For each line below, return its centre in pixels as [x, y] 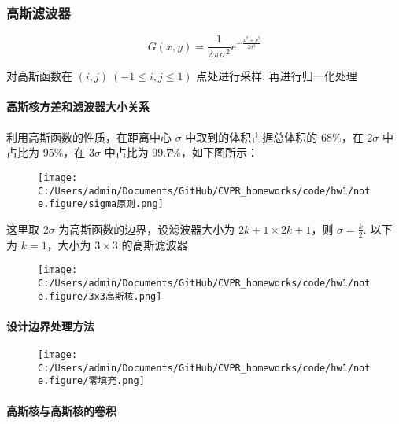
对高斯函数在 [39, 76]
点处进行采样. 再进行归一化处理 [277, 76]
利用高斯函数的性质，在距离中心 [89, 136]
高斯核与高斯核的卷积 [61, 410]
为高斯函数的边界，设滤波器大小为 [147, 229]
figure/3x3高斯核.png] [105, 296]
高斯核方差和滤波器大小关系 [78, 107]
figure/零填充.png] [97, 381]
